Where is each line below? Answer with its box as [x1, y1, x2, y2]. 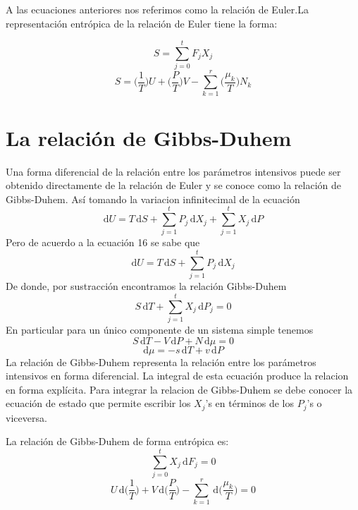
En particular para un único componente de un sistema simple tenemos [6, 322, 314, 336]
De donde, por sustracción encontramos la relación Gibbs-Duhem [6, 279, 287, 293]
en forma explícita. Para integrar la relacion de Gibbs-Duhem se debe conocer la [6, 382, 353, 396]
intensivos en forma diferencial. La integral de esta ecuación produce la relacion [6, 368, 349, 383]
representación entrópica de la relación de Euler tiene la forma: [6, 16, 278, 30]
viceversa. [6, 410, 47, 425]
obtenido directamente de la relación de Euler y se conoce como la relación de [6, 178, 341, 193]
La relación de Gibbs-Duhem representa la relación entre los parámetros [6, 354, 316, 369]
